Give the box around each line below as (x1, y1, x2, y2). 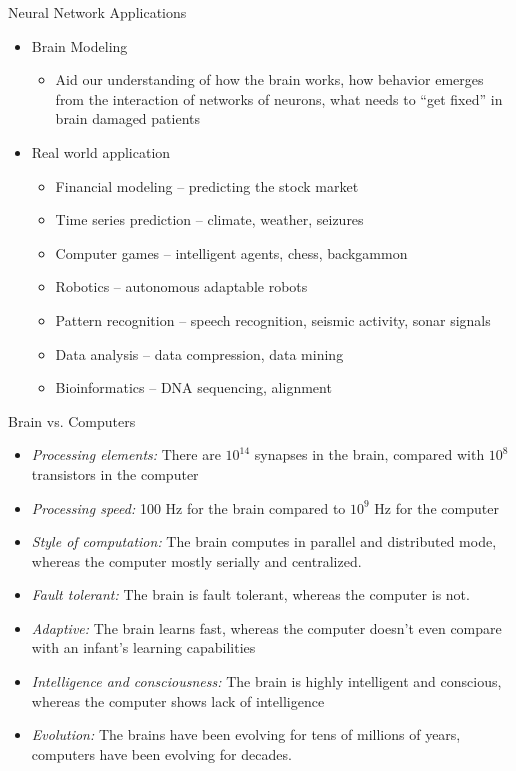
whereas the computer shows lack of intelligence (31, 690, 325, 711)
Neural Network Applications (8, 2, 187, 22)
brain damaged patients (55, 108, 201, 129)
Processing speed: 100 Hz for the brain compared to (31, 497, 346, 518)
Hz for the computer (374, 497, 499, 518)
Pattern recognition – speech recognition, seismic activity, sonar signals (55, 309, 491, 330)
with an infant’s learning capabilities (31, 637, 256, 658)
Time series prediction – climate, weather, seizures (55, 209, 364, 230)
